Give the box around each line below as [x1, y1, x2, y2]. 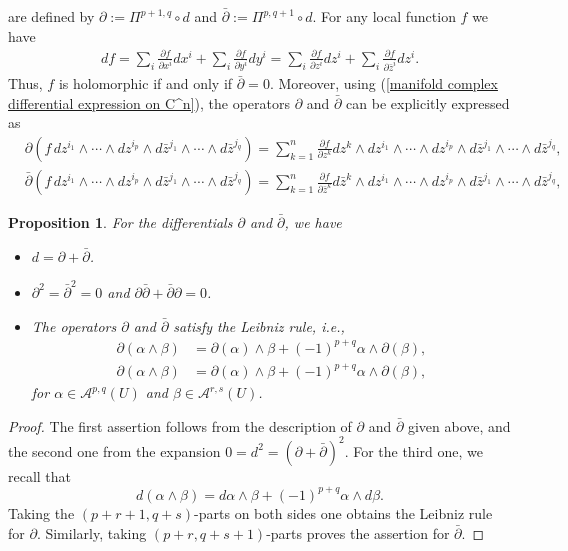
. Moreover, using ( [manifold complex [269, 73, 498, 94]
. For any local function [312, 6, 456, 26]
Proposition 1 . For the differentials [8, 212, 233, 233]
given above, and [407, 415, 511, 436]
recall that [8, 465, 72, 486]
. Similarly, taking [36, 522, 147, 543]
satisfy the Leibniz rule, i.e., [173, 315, 345, 336]
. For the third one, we [344, 440, 483, 461]
